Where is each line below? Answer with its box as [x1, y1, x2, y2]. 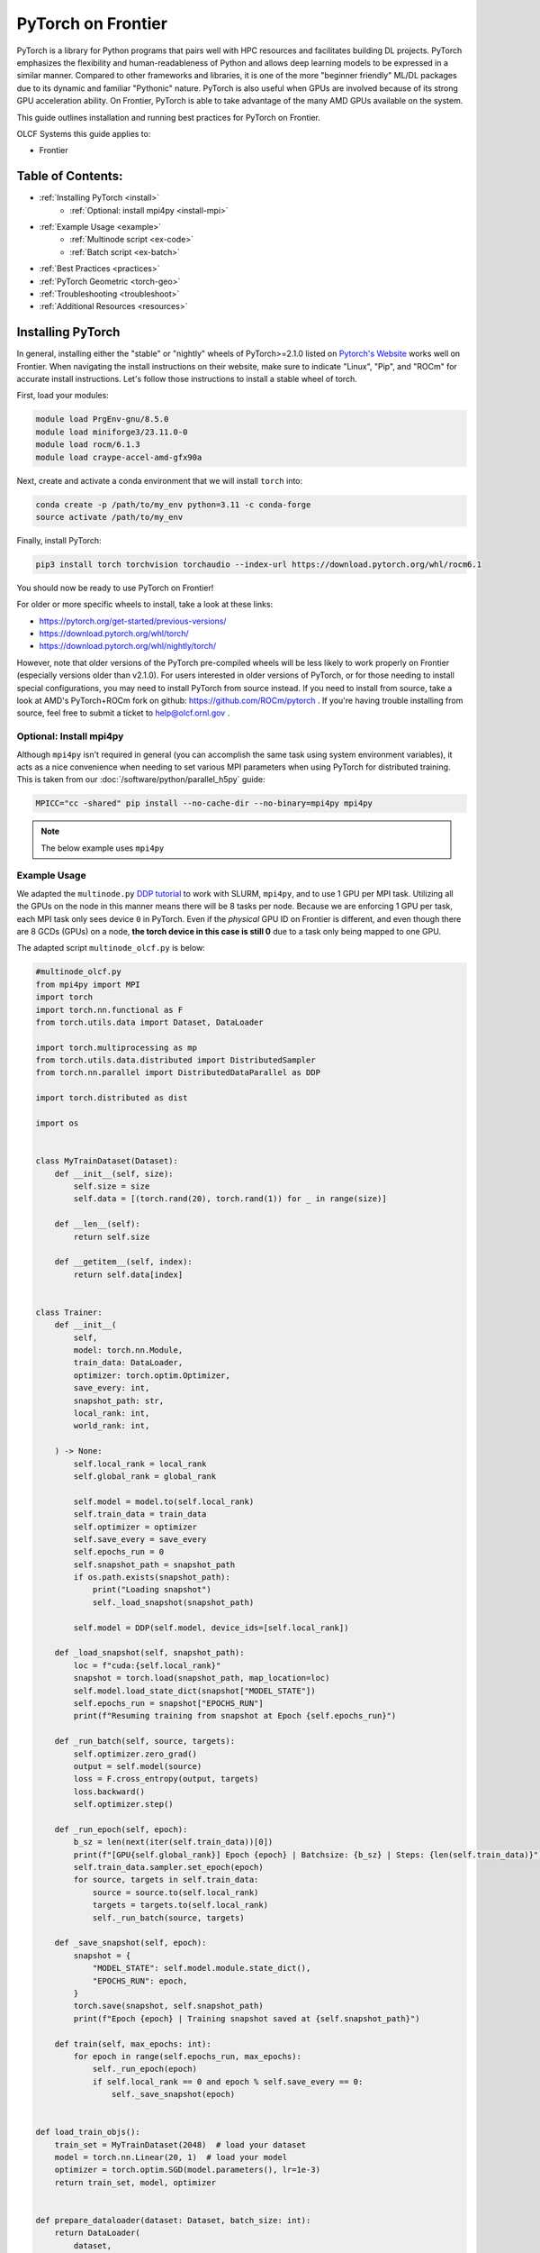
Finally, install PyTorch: [16, 534, 103, 545]
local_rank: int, [73, 1409, 150, 1418]
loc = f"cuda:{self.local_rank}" [73, 1660, 221, 1671]
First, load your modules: [16, 390, 110, 401]
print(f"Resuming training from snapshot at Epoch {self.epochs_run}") [73, 1710, 397, 1721]
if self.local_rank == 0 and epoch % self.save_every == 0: [92, 2076, 364, 2086]
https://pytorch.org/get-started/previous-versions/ [39, 616, 227, 626]
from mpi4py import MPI [35, 979, 141, 990]
